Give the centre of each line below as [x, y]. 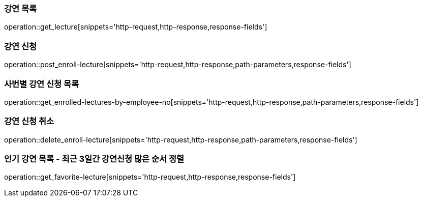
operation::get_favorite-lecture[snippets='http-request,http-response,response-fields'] [150, 177]
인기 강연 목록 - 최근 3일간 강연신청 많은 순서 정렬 [94, 159]
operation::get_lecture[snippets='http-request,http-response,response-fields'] [136, 27]
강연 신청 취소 [29, 121]
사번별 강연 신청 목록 [42, 84]
